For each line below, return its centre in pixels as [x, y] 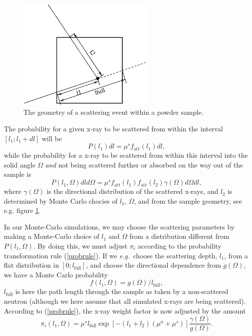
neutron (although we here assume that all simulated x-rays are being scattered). [125, 301]
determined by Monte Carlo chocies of [61, 200]
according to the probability [180, 246]
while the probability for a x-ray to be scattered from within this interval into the [126, 155]
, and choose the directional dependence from [154, 265]
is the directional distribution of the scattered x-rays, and [132, 191]
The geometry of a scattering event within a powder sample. [114, 112]
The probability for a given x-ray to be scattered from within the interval [114, 129]
